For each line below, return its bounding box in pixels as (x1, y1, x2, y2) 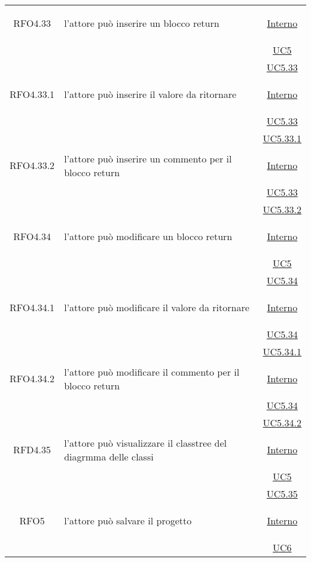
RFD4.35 (13, 443, 51, 456)
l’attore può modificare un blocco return (64, 229, 233, 243)
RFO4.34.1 (10, 300, 55, 314)
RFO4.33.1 (10, 87, 55, 101)
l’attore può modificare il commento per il (64, 364, 240, 379)
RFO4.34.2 (10, 371, 55, 385)
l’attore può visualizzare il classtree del (64, 435, 227, 450)
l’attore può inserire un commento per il (64, 151, 232, 165)
